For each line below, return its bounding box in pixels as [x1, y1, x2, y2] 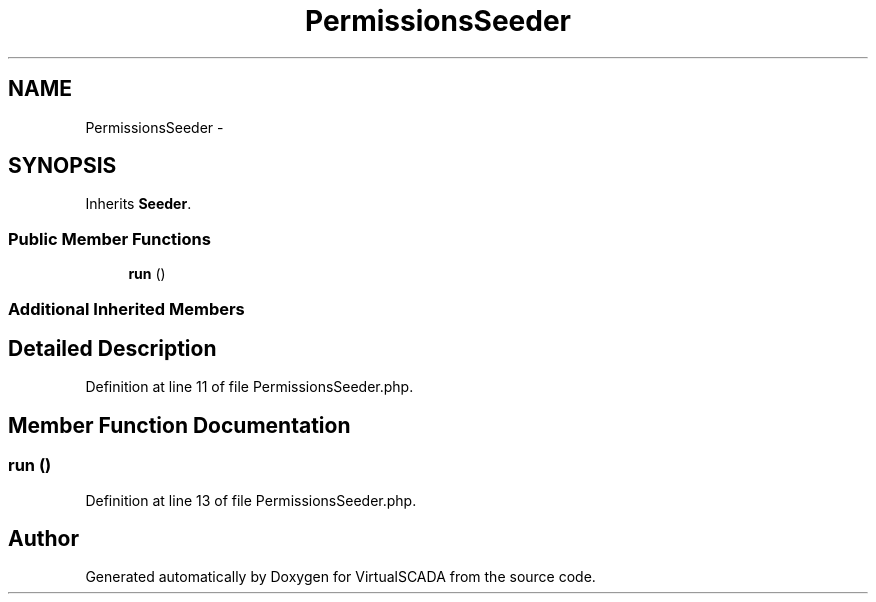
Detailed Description [8, 335, 217, 361]
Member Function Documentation [8, 412, 351, 438]
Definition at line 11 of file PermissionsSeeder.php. [85, 378, 414, 396]
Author [8, 526, 79, 552]
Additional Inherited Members [8, 298, 245, 319]
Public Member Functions [8, 228, 211, 249]
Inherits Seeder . [85, 195, 192, 213]
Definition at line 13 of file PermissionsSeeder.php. [85, 491, 417, 509]
